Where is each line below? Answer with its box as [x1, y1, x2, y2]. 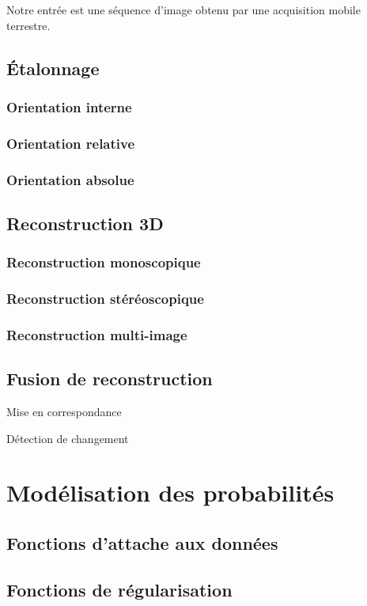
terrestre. [6, 17, 51, 33]
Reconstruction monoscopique [6, 252, 201, 272]
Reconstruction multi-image [6, 324, 187, 344]
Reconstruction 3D [6, 210, 164, 235]
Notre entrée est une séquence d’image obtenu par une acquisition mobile [6, 2, 361, 17]
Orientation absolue [6, 169, 134, 189]
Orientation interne [6, 97, 132, 116]
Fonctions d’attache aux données [6, 530, 278, 555]
